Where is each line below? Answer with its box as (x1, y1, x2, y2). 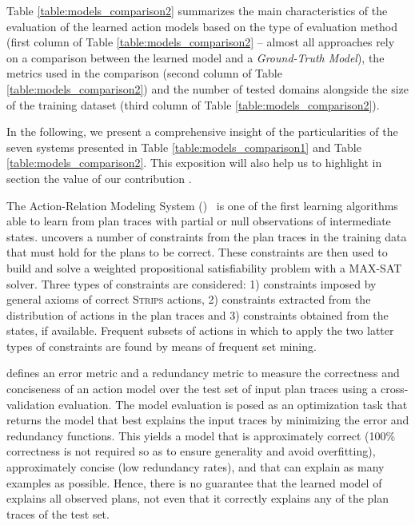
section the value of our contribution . (6, 169, 192, 186)
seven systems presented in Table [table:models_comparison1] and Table (6, 138, 361, 155)
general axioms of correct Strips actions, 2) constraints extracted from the (6, 291, 371, 308)
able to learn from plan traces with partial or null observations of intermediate (6, 213, 391, 229)
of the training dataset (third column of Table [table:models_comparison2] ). (6, 96, 380, 113)
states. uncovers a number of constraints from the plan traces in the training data (6, 228, 407, 245)
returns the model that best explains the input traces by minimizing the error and (6, 412, 409, 428)
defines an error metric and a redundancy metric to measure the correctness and (6, 364, 400, 381)
